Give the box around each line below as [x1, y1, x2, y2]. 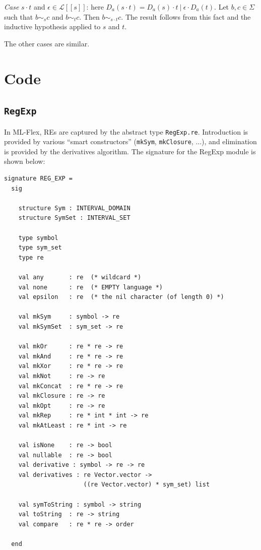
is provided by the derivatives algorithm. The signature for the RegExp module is [4, 146, 256, 156]
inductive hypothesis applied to [4, 21, 101, 32]
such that [4, 11, 33, 22]
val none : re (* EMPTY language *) [18, 283, 163, 291]
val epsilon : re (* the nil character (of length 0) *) [18, 293, 224, 301]
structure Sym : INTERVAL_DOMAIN [18, 204, 130, 212]
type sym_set [18, 244, 62, 252]
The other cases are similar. [4, 38, 90, 48]
